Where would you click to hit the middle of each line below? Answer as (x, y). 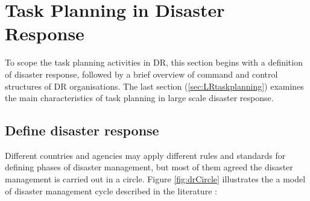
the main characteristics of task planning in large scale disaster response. (139, 98)
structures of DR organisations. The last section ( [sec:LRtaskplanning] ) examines (154, 86)
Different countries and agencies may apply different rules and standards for (145, 155)
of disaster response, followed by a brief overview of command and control (141, 74)
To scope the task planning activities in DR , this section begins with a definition (154, 62)
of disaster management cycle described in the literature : (111, 190)
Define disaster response (82, 130)
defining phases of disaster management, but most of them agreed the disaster (149, 167)
